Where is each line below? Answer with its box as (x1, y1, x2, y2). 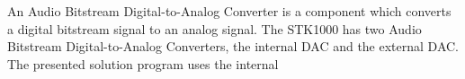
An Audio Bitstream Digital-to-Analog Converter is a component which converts (7, 2, 452, 20)
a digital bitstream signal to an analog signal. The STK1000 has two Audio (7, 19, 422, 38)
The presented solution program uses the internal (7, 54, 279, 73)
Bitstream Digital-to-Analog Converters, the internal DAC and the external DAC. (7, 37, 459, 56)
